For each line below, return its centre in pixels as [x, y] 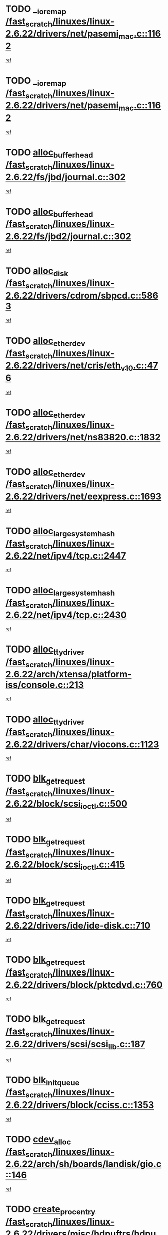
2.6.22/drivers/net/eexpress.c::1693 [83, 497]
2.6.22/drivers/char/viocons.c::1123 [82, 744]
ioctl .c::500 [104, 804]
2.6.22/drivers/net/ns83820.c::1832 [83, 437]
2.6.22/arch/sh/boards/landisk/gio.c [83, 1164]
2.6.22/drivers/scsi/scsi [57, 1044]
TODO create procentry [50, 1210]
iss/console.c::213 [45, 685]
